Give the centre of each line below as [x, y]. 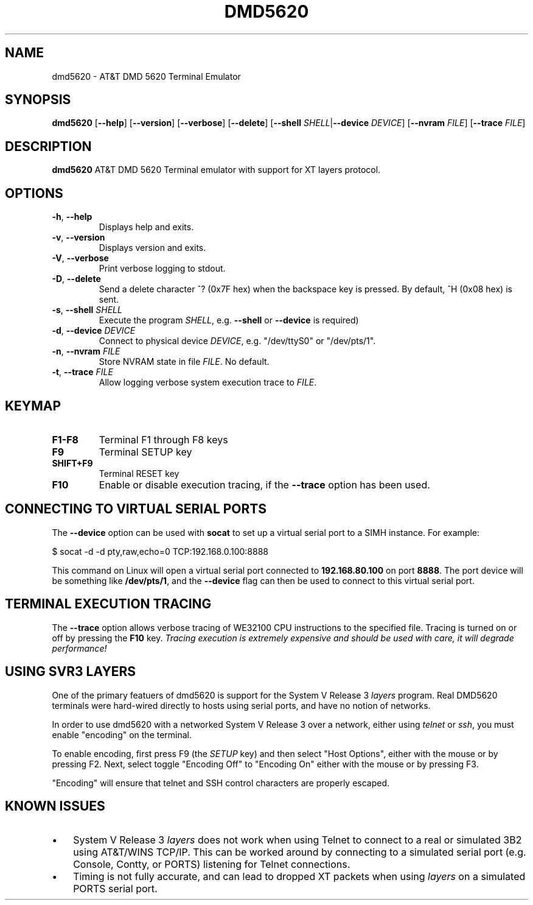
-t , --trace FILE [82, 372]
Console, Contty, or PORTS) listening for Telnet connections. [212, 865]
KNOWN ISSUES [55, 806]
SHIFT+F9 [72, 463]
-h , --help [72, 217]
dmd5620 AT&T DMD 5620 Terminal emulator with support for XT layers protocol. [216, 170]
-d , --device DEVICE [94, 331]
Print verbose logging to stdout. [162, 269]
